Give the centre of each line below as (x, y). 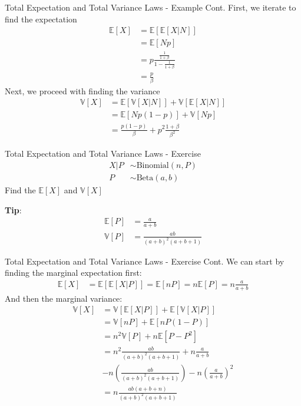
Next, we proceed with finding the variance (82, 90)
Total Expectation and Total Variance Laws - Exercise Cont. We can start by (145, 261)
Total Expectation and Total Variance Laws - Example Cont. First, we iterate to (150, 7)
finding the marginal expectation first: (73, 273)
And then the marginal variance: (64, 298)
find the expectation (41, 19)
